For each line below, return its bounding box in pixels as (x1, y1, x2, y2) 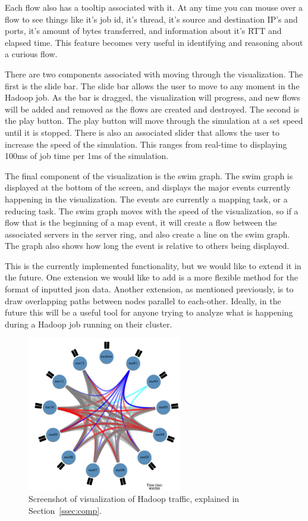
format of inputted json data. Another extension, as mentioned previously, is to (5, 283, 294, 295)
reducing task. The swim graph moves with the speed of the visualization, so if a (5, 204, 298, 217)
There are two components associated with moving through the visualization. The (5, 67, 303, 80)
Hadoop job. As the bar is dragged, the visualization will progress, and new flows (5, 91, 300, 104)
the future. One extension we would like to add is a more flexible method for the (5, 271, 298, 283)
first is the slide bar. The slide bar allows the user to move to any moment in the (5, 79, 300, 92)
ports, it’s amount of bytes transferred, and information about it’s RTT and (5, 24, 282, 37)
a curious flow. (5, 48, 58, 60)
